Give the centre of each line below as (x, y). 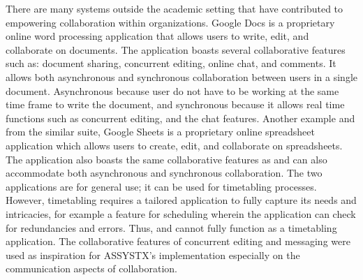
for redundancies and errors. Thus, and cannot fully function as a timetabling (171, 227)
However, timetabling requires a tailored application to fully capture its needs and (181, 200)
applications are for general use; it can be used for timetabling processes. (161, 186)
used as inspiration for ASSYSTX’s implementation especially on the (153, 255)
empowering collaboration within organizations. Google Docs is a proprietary (170, 22)
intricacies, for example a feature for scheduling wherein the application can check (181, 213)
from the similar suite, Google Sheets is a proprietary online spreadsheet (160, 132)
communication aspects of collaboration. (91, 268)
